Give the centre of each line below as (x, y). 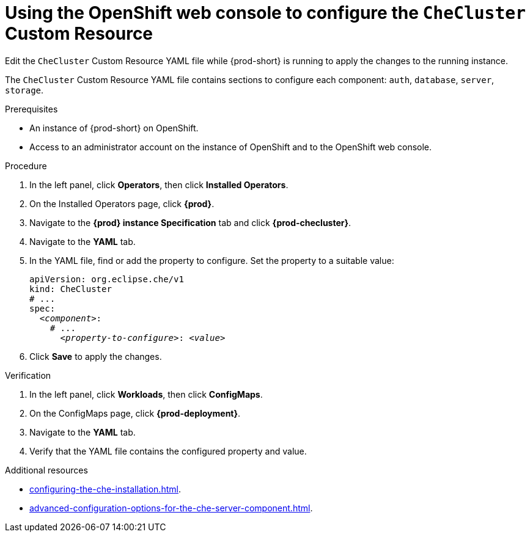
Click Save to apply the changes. (96, 356)
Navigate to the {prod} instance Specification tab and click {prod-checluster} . (190, 222)
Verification (28, 375)
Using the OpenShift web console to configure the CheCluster (266, 13)
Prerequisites (31, 109)
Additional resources (46, 470)
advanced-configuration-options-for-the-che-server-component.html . (171, 508)
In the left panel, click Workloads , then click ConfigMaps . (146, 394)
